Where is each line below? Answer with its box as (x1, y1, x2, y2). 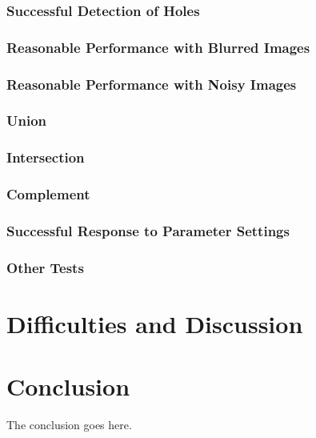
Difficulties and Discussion (6, 307, 303, 340)
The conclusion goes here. (6, 416, 132, 433)
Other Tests (6, 257, 84, 277)
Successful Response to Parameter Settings (6, 220, 290, 240)
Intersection (6, 147, 85, 167)
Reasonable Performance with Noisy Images (6, 74, 297, 94)
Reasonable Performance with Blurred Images (6, 37, 310, 57)
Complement (6, 184, 90, 204)
